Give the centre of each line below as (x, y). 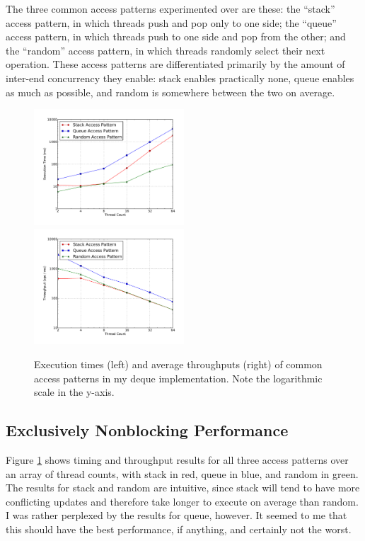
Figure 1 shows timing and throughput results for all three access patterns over (177, 460)
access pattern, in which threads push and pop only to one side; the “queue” (171, 22)
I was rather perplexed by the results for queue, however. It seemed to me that (176, 515)
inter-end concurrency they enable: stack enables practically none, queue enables (180, 78)
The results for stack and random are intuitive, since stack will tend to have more (183, 488)
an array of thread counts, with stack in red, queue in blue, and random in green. (182, 473)
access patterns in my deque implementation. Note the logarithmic (178, 378)
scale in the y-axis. (74, 392)
